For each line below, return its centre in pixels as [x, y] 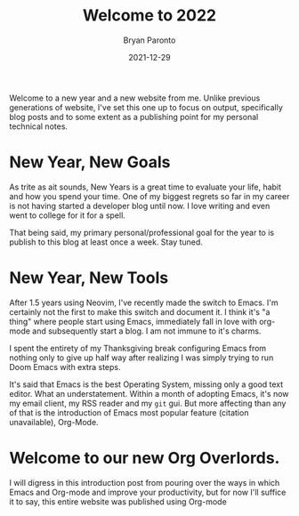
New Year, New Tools [89, 278]
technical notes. [39, 126]
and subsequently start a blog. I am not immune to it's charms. [147, 331]
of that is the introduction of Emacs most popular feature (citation [129, 412]
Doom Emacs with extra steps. [65, 367]
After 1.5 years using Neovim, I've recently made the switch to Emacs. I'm [144, 302]
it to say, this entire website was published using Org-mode [118, 501]
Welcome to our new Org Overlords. [145, 458]
